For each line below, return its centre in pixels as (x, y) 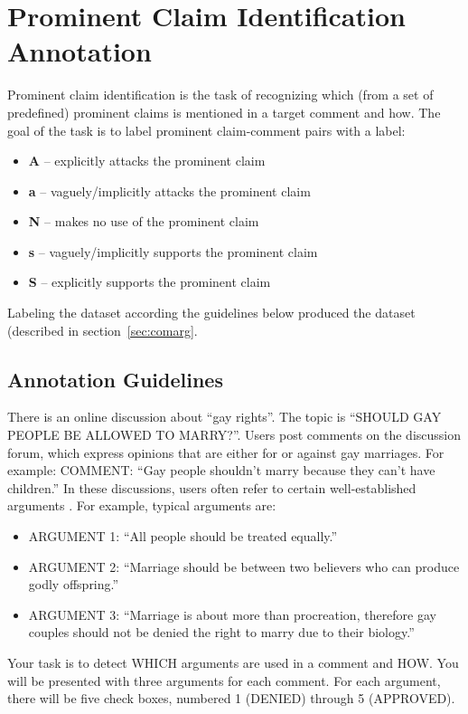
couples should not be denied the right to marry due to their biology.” (221, 632)
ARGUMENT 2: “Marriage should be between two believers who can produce (244, 566)
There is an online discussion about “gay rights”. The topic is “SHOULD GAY (225, 417)
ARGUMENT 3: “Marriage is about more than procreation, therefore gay (232, 614)
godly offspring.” (74, 584)
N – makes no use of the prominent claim (144, 221)
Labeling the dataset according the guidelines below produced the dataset (211, 313)
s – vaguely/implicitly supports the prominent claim (173, 251)
